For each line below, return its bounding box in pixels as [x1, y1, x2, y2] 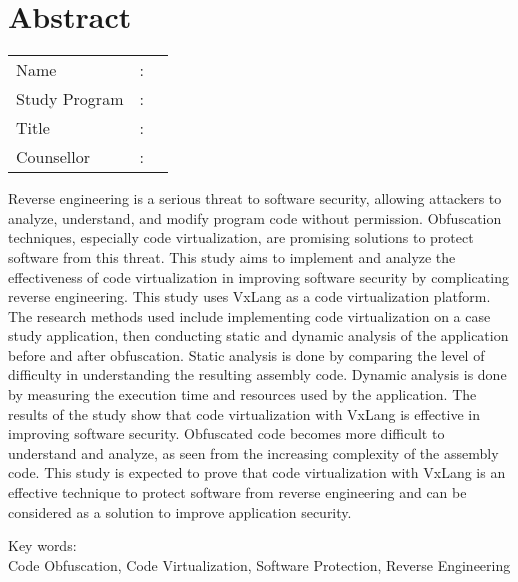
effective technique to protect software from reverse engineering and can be [8, 482, 467, 503]
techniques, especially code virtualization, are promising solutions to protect [8, 227, 474, 248]
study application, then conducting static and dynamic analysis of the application [8, 325, 509, 346]
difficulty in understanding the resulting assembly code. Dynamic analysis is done [8, 364, 507, 385]
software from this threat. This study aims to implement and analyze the [8, 246, 456, 267]
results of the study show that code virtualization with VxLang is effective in [8, 403, 480, 424]
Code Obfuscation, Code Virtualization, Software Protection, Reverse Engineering [8, 554, 511, 575]
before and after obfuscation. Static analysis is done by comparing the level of [8, 344, 485, 365]
